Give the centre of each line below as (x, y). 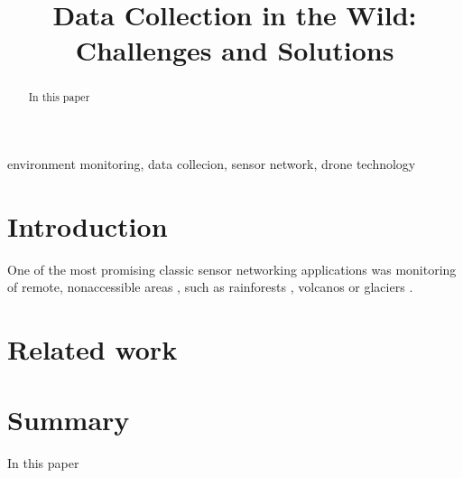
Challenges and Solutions (235, 50)
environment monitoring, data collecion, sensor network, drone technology (212, 164)
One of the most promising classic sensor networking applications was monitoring (232, 269)
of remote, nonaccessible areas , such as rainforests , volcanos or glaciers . (210, 287)
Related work (93, 349)
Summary (69, 420)
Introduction (88, 225)
